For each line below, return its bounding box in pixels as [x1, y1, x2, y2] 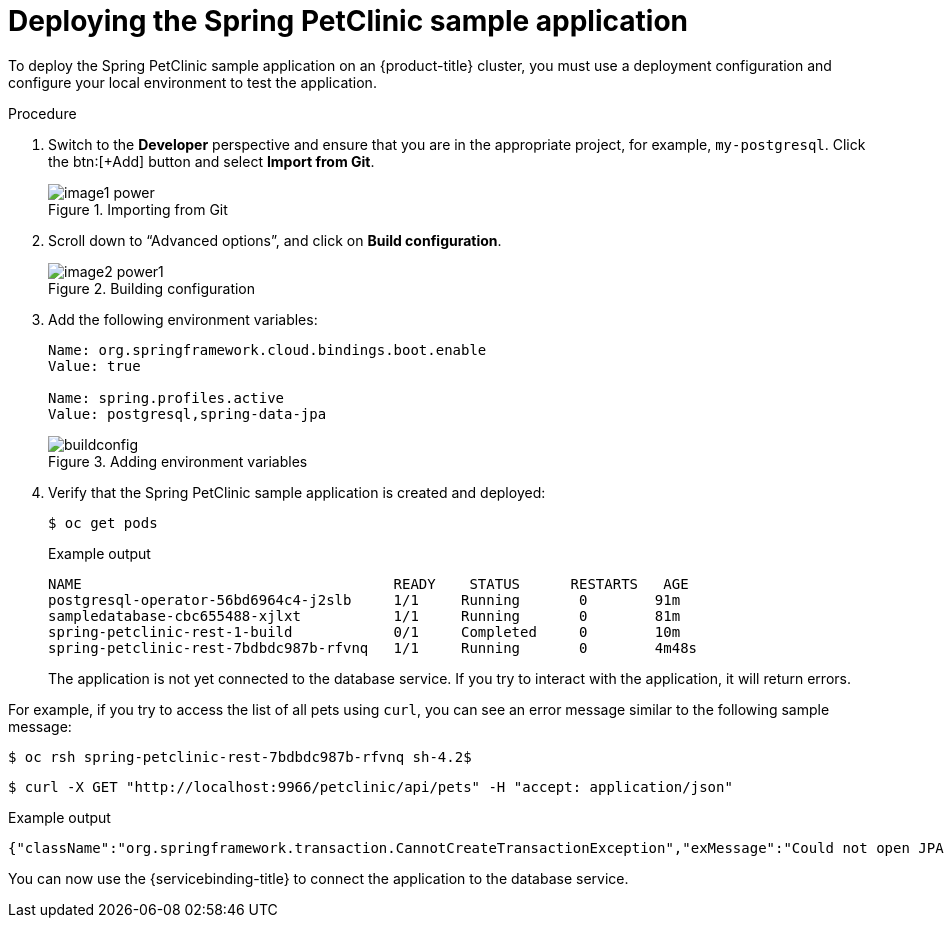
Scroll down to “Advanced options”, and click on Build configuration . [48, 231, 502, 249]
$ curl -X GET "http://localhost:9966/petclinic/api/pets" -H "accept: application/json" [8, 778, 733, 795]
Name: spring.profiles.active [48, 389, 285, 406]
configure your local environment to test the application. [8, 73, 377, 91]
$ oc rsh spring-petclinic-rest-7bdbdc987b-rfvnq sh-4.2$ [8, 748, 472, 765]
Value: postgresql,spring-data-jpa [48, 405, 327, 422]
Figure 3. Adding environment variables [48, 452, 308, 470]
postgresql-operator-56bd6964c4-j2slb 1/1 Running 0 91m [48, 591, 681, 608]
